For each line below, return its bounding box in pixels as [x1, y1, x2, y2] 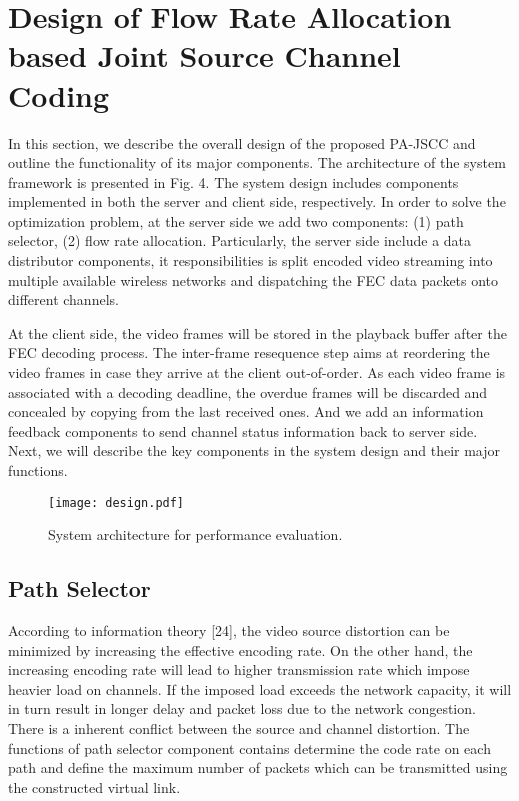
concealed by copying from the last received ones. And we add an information [8, 401, 484, 422]
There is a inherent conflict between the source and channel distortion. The [8, 718, 470, 739]
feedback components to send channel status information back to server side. [8, 420, 478, 441]
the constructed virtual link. [8, 776, 181, 797]
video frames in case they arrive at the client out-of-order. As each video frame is [8, 362, 506, 383]
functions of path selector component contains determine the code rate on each [8, 737, 491, 758]
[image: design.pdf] [48, 495, 185, 510]
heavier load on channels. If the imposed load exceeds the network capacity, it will [8, 678, 512, 699]
